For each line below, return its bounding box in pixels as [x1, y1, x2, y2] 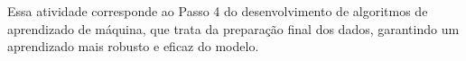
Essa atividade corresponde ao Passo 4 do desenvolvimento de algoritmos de [7, 2, 428, 20]
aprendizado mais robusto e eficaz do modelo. [7, 37, 259, 56]
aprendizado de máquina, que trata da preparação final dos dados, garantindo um [7, 19, 460, 38]
